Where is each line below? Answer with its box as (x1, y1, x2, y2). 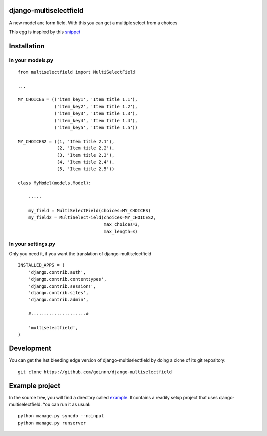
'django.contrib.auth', (28, 269, 86, 275)
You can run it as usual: (43, 401, 90, 407)
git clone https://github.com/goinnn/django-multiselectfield (18, 369, 172, 375)
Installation (9, 42, 44, 50)
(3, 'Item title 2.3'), (57, 152, 115, 158)
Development (9, 344, 52, 353)
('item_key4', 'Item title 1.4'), (54, 118, 138, 123)
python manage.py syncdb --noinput (18, 413, 104, 419)
